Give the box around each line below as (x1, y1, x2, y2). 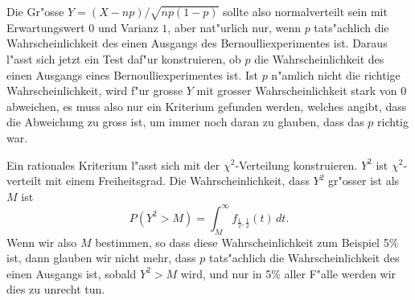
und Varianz (97, 18, 158, 35)
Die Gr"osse (6, 3, 64, 19)
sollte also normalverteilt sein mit (223, 3, 388, 19)
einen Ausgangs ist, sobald (6, 265, 137, 282)
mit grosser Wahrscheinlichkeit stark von (196, 82, 397, 99)
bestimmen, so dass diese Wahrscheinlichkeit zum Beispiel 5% (95, 233, 399, 250)
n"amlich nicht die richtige (271, 66, 401, 83)
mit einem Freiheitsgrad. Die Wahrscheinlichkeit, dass (45, 172, 310, 189)
